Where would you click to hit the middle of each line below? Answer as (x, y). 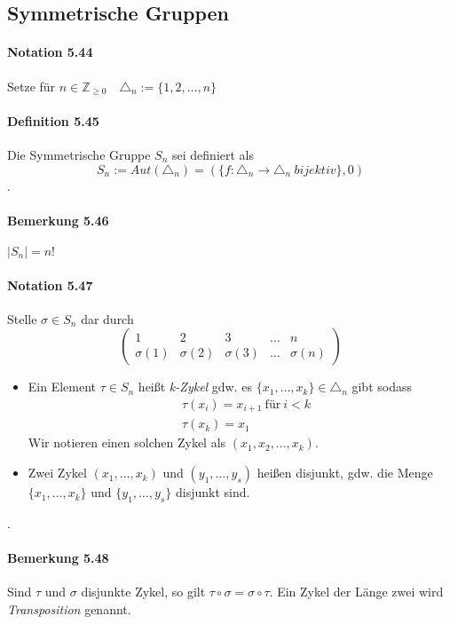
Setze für (32, 86)
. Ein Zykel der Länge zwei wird (356, 592)
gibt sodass (382, 387)
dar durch (107, 318)
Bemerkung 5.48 (58, 558)
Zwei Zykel (57, 473)
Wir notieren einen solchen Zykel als (127, 442)
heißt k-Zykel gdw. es (195, 387)
